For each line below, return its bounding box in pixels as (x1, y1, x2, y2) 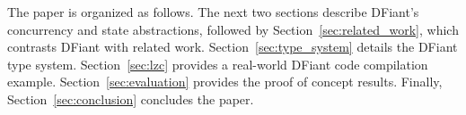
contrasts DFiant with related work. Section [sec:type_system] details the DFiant (7, 37, 458, 56)
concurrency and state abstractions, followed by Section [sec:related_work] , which (7, 20, 459, 38)
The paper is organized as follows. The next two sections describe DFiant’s (7, 3, 419, 21)
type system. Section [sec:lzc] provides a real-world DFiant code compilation (7, 54, 428, 73)
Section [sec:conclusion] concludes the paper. (7, 89, 254, 108)
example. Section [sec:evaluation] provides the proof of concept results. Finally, (7, 72, 443, 91)
